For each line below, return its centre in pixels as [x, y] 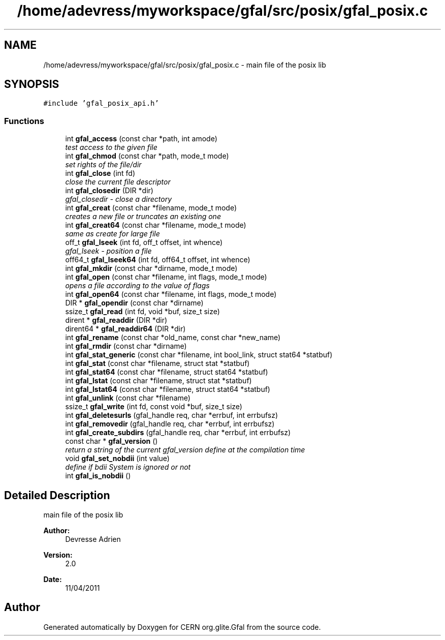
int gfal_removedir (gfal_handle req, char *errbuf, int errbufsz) [170, 424]
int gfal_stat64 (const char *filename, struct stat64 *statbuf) [167, 372]
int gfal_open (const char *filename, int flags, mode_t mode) [166, 277]
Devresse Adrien [93, 539]
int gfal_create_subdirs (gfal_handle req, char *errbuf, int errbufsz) [178, 433]
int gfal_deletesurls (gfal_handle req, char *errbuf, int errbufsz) [172, 415]
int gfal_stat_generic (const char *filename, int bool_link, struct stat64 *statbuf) [199, 355]
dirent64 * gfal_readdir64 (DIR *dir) [125, 329]
